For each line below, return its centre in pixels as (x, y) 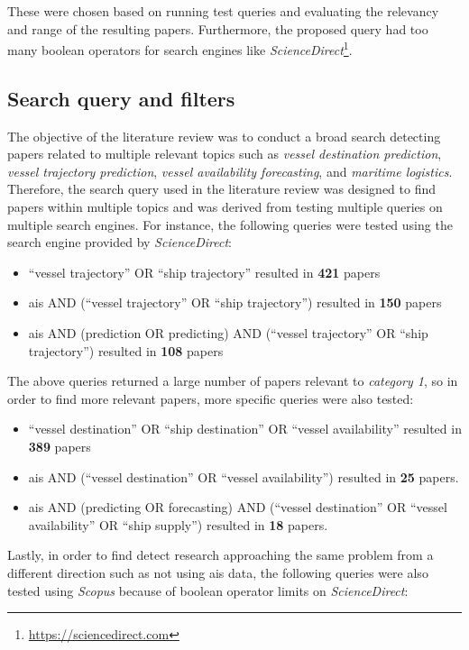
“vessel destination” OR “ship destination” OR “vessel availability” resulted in (245, 429)
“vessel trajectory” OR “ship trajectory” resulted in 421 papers (204, 272)
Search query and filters (121, 98)
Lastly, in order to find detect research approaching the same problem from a (221, 555)
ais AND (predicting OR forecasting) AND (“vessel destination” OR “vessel (238, 507)
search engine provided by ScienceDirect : (120, 242)
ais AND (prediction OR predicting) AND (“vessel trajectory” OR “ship (228, 332)
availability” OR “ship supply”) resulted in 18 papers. (178, 524)
